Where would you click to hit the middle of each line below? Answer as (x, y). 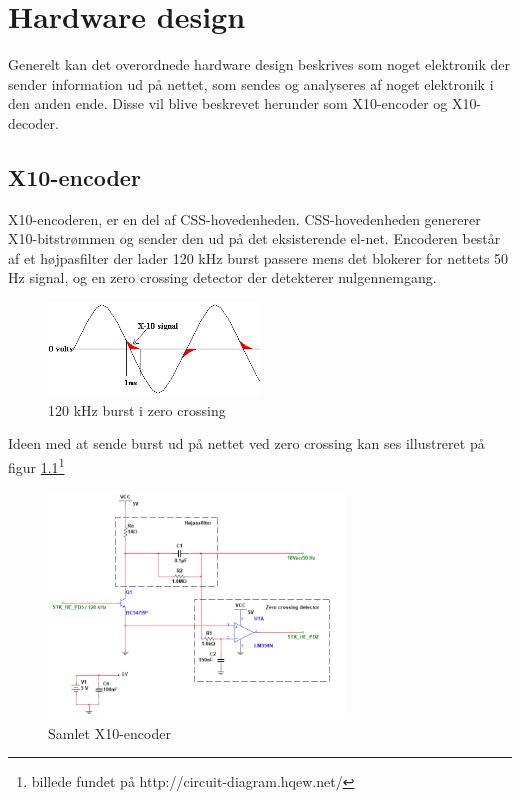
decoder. (33, 122)
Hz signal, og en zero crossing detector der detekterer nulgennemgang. (222, 277)
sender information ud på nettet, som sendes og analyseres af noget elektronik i (251, 83)
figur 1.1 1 (36, 465)
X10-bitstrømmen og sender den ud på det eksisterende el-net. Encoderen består (254, 238)
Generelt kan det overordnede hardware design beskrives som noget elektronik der (259, 64)
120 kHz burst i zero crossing (137, 409)
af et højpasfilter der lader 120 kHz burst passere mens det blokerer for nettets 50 (258, 257)
